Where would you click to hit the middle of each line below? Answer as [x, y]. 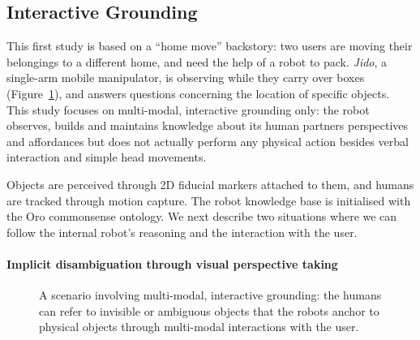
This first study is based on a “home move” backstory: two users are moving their [210, 46]
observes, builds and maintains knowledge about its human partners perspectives [208, 125]
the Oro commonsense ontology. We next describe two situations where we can [202, 216]
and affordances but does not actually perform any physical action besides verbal [208, 141]
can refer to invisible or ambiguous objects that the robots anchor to [209, 310]
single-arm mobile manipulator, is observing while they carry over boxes [186, 77]
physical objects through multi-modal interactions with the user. [199, 327]
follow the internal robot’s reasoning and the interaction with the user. [182, 232]
